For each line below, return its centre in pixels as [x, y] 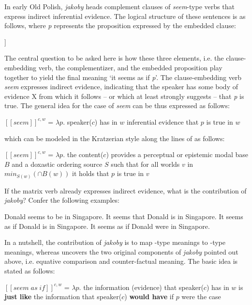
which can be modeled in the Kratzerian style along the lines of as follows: [115, 138]
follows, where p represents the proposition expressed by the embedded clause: [120, 25]
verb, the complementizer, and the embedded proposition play [130, 67]
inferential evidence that [163, 121]
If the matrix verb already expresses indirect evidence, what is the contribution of [126, 190]
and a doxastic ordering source [57, 164]
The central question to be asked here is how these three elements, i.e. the [114, 58]
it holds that [91, 173]
